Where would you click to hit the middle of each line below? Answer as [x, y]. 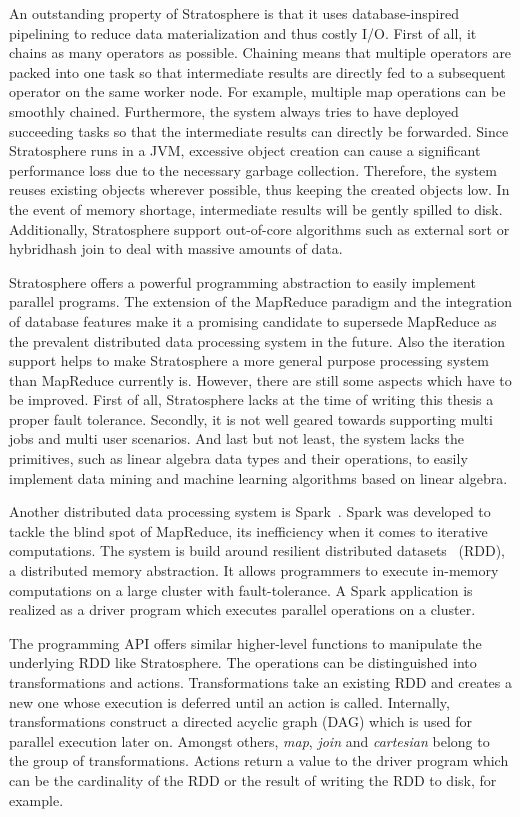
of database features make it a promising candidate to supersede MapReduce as [253, 320]
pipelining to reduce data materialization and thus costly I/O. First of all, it [243, 32]
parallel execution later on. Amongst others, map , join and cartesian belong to [249, 740]
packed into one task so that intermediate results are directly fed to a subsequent [257, 71]
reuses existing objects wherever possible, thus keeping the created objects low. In [259, 189]
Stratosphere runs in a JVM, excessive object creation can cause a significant [245, 150]
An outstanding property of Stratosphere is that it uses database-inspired [234, 13]
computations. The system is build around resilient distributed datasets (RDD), [257, 550]
